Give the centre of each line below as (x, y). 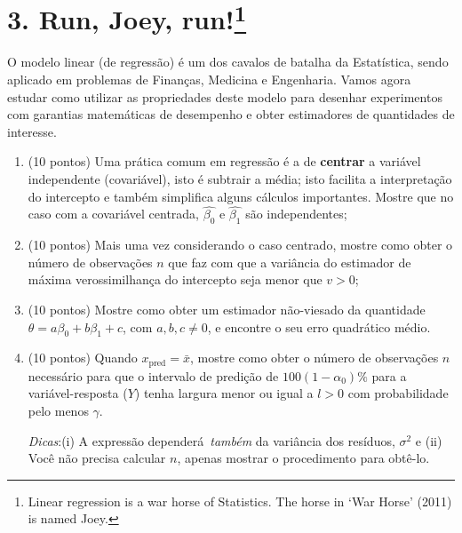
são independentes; (296, 214)
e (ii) (429, 440)
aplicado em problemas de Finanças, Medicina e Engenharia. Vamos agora (209, 80)
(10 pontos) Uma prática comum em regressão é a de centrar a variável (224, 161)
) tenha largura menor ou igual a (224, 393)
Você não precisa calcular (97, 458)
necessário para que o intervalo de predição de (153, 375)
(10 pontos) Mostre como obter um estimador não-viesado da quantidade (227, 309)
